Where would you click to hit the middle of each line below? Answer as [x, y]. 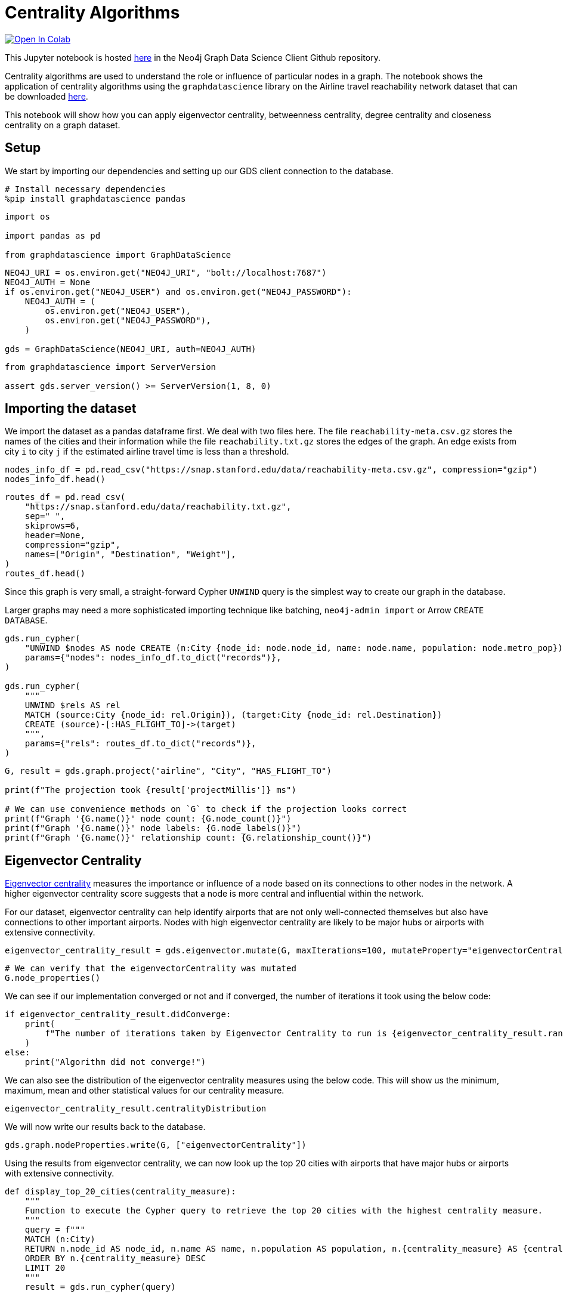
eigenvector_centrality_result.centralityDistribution [136, 1109]
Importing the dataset [71, 409]
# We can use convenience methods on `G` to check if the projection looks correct [206, 809]
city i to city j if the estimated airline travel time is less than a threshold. [147, 452]
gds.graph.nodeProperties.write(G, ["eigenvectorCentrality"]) [156, 1145]
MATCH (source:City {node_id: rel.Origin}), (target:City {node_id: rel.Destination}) [233, 715]
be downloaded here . [47, 96]
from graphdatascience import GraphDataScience [118, 254]
